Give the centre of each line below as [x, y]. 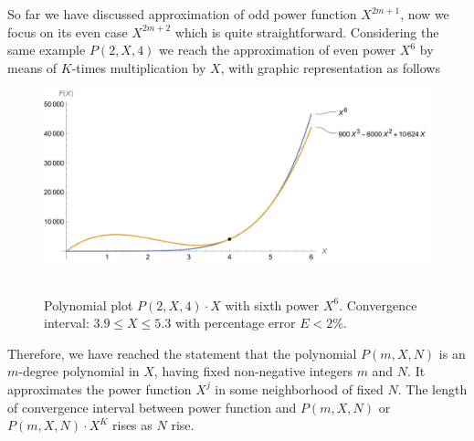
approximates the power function [100, 388]
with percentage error [235, 323]
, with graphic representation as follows [330, 67]
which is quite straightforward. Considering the [307, 31]
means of [32, 67]
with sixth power [272, 304]
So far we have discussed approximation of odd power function [182, 14]
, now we [425, 14]
